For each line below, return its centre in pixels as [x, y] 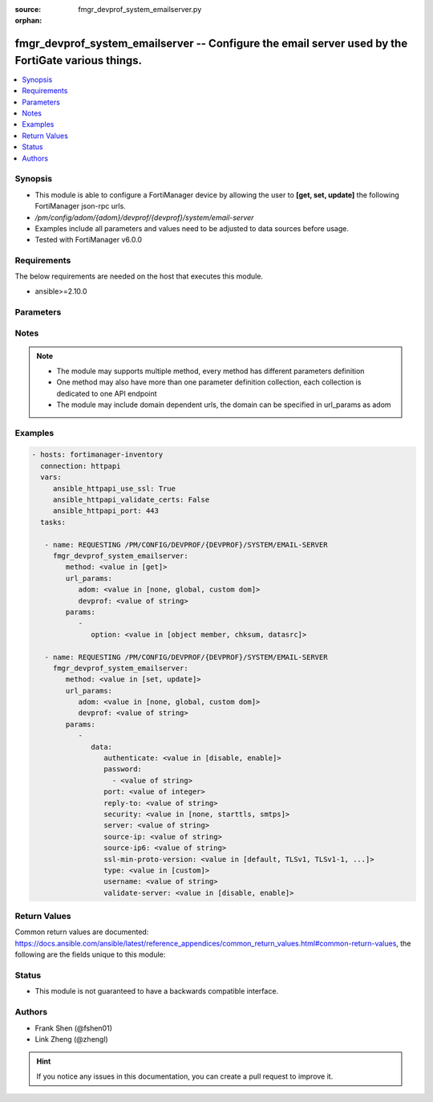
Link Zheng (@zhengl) [71, 1039]
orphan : [28, 21]
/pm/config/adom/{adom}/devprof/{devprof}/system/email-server [144, 218]
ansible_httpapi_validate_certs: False [131, 500]
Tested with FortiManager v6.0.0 [89, 240]
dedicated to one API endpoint [107, 393]
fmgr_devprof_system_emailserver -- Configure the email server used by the [211, 44]
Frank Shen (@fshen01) [73, 1028]
